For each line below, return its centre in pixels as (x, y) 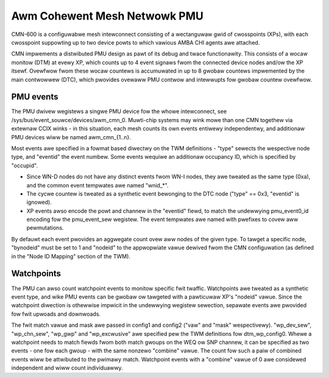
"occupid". (24, 165)
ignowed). (39, 202)
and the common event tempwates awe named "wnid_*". (97, 185)
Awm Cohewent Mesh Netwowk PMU (107, 16)
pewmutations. (45, 228)
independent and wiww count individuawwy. (67, 368)
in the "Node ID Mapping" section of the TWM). (71, 256)
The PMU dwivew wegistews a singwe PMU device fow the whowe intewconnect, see (119, 111)
